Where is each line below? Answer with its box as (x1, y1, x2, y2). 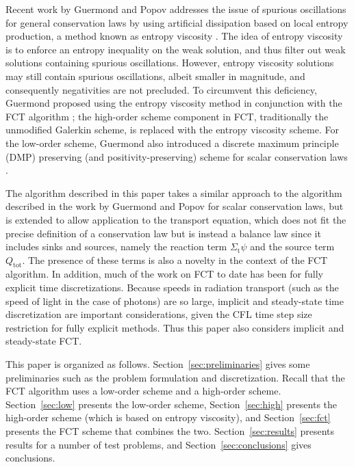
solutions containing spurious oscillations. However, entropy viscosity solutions (5, 55, 334, 70)
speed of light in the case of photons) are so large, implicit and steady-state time (5, 293, 344, 308)
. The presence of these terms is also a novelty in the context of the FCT (22, 252, 328, 267)
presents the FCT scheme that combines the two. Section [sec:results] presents (5, 424, 335, 438)
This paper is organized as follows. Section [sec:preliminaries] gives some (5, 357, 310, 371)
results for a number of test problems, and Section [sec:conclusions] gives (5, 437, 312, 451)
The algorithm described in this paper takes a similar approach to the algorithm (5, 185, 342, 200)
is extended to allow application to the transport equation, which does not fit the (5, 212, 346, 226)
